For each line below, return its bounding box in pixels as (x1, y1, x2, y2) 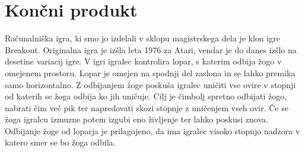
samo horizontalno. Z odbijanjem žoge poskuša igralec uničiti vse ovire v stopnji (5, 78, 296, 90)
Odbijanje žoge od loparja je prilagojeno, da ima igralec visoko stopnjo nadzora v (5, 124, 300, 137)
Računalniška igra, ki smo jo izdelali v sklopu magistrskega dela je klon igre (5, 32, 280, 44)
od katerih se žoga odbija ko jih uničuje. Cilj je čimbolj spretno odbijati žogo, (5, 90, 287, 102)
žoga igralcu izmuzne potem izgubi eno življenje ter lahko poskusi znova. (5, 113, 268, 125)
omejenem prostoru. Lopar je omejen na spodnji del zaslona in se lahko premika (5, 66, 296, 79)
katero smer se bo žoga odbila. (5, 136, 116, 148)
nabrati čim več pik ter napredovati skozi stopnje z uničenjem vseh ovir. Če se (5, 101, 288, 114)
